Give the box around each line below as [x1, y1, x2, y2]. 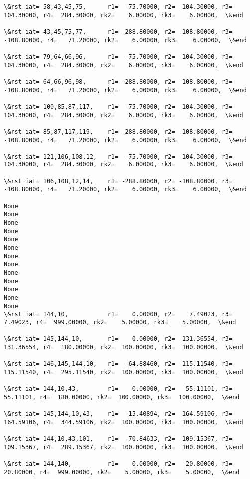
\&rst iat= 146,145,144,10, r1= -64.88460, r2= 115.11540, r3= [4, 360, 233, 368]
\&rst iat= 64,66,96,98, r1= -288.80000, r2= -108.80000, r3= [4, 78, 233, 85]
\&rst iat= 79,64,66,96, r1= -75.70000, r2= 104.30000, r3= [4, 53, 233, 60]
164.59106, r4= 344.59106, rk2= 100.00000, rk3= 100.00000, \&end [4, 418, 243, 426]
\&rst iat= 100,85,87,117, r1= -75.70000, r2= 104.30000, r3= [4, 103, 233, 110]
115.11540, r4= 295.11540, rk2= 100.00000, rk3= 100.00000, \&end [4, 368, 243, 376]
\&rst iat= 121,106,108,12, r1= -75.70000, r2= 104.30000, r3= [4, 153, 233, 160]
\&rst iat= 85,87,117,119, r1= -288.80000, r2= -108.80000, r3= [4, 128, 233, 135]
